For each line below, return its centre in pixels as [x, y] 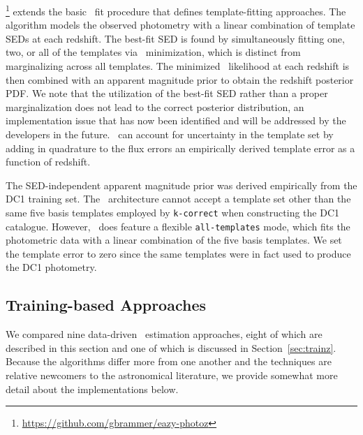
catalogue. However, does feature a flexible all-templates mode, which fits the [178, 226]
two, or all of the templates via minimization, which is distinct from [153, 52]
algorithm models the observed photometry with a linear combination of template [180, 25]
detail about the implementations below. [92, 389]
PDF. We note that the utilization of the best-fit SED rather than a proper [167, 93]
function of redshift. [48, 162]
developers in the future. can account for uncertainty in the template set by [170, 134]
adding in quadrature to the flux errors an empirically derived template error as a [180, 148]
